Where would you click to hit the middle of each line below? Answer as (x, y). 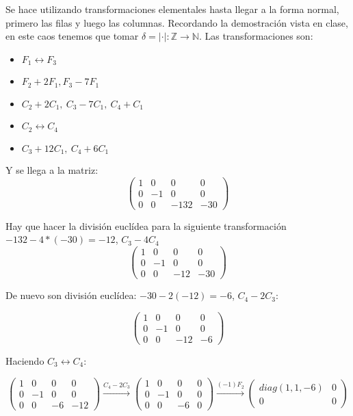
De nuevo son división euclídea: (71, 295)
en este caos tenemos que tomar (72, 36)
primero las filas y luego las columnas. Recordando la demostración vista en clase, (177, 22)
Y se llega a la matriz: (52, 170)
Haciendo (25, 360)
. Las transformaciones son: (256, 36)
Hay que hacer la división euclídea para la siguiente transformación (146, 225)
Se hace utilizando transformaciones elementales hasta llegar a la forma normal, (172, 9)
